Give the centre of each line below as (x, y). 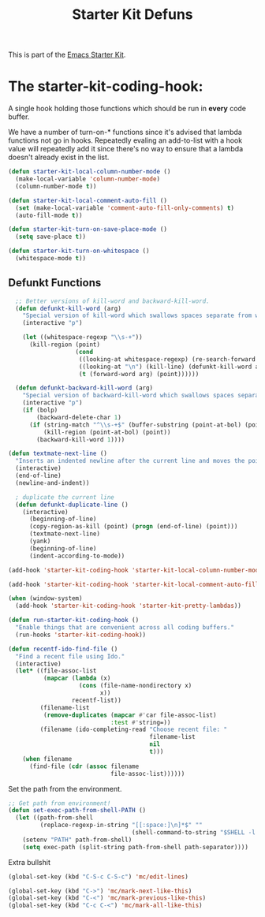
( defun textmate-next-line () (58, 454)
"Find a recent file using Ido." (70, 656)
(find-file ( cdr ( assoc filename (84, 766)
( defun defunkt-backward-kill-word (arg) (84, 388)
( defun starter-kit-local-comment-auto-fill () (88, 200)
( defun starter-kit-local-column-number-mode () (90, 172)
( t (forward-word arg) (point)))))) (139, 374)
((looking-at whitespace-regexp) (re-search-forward (167, 359)
